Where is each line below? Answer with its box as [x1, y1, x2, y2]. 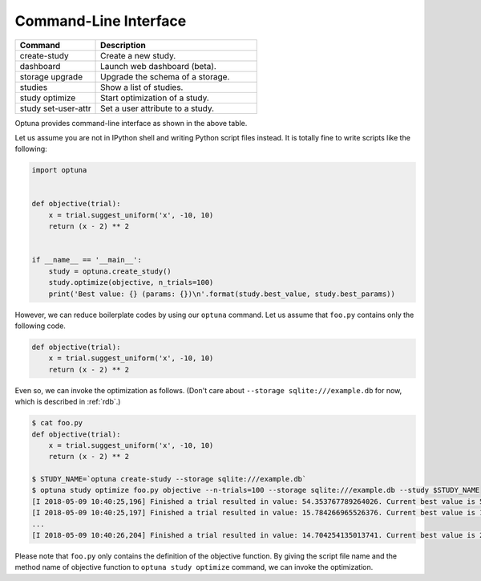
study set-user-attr [19, 103, 91, 114]
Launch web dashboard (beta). [100, 60, 216, 71]
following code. [14, 321, 66, 331]
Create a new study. [100, 50, 176, 61]
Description [100, 39, 146, 51]
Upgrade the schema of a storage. [100, 71, 230, 82]
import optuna [31, 165, 87, 175]
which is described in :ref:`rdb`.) [14, 397, 121, 407]
